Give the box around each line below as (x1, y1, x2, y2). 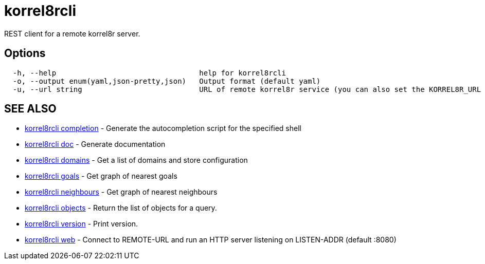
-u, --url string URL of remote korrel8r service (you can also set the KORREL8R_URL (12, 85, 481, 93)
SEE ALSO (4, 102, 57, 116)
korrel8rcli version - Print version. (25, 219, 138, 229)
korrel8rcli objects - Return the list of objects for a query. (25, 203, 217, 213)
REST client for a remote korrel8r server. (4, 29, 140, 38)
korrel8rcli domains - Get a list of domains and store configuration (25, 156, 248, 165)
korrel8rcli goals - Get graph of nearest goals (25, 172, 177, 181)
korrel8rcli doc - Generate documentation (25, 140, 166, 149)
